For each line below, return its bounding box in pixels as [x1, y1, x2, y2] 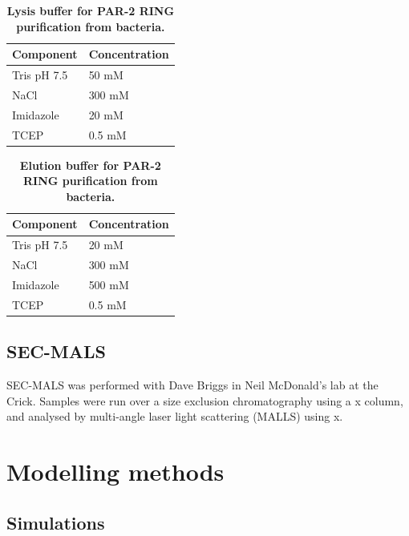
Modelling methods [6, 455, 225, 488]
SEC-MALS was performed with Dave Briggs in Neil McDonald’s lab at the [6, 377, 379, 393]
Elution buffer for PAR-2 [19, 156, 161, 173]
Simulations [6, 510, 105, 534]
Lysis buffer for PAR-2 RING [6, 2, 175, 18]
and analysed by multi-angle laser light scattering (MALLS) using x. [6, 408, 343, 425]
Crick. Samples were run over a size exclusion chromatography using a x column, [6, 392, 403, 409]
